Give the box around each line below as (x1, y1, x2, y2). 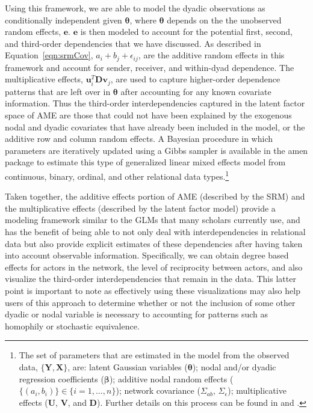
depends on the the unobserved (167, 13, 282, 26)
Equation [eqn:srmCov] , (5, 49, 93, 61)
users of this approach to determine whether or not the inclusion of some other (5, 296, 296, 308)
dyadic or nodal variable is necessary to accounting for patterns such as (5, 308, 268, 320)
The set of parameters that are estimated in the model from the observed (19, 349, 290, 361)
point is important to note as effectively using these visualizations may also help (5, 284, 300, 297)
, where (129, 13, 156, 26)
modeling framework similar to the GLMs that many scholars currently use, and (5, 213, 300, 226)
